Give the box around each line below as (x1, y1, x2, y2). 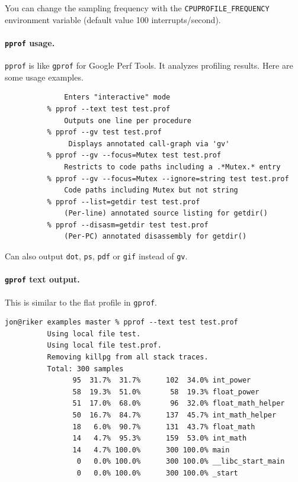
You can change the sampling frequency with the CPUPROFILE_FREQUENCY (5, 2, 270, 14)
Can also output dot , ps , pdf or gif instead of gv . (5, 250, 188, 262)
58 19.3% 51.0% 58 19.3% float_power (72, 387, 259, 396)
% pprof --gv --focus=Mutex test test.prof (47, 151, 222, 160)
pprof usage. (5, 36, 55, 49)
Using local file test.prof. (47, 341, 162, 350)
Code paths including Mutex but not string (64, 186, 238, 195)
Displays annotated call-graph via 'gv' (68, 139, 230, 148)
